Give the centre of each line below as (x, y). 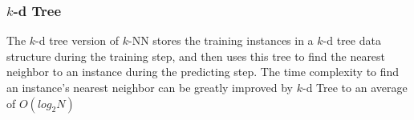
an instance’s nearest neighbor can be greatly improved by (150, 87)
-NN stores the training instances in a (221, 40)
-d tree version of (77, 40)
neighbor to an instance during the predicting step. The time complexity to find (203, 72)
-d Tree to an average (355, 87)
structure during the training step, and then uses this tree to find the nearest (196, 56)
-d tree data (352, 40)
